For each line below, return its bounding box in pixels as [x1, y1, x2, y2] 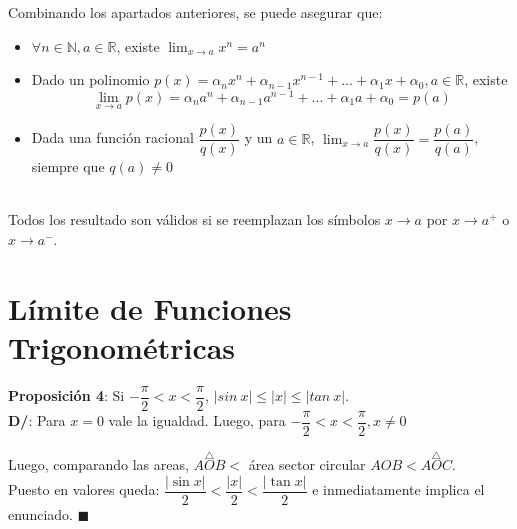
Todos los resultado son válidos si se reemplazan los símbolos [8, 209, 381, 230]
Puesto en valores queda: [8, 479, 160, 500]
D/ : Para [8, 410, 66, 431]
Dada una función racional [31, 127, 194, 148]
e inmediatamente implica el [312, 479, 485, 500]
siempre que [31, 156, 105, 177]
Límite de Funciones [8, 287, 292, 328]
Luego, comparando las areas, [8, 454, 189, 475]
